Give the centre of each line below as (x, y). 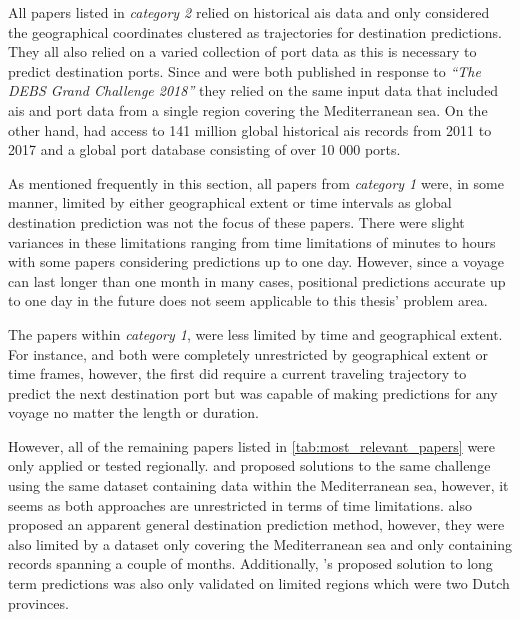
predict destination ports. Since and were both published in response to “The (244, 70)
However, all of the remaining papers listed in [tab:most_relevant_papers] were (252, 445)
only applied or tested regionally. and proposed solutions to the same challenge (249, 465)
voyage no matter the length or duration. (133, 412)
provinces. (38, 602)
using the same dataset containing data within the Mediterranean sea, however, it (258, 485)
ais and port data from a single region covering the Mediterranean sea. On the (248, 109)
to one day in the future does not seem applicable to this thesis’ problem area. (248, 300)
